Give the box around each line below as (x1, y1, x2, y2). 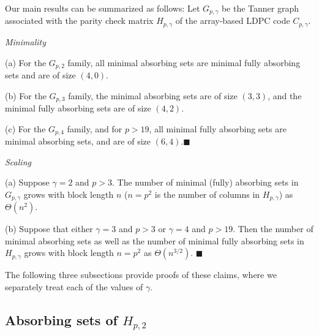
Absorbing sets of (5, 311, 118, 329)
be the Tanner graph (221, 2, 299, 14)
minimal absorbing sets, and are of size (5, 135, 151, 148)
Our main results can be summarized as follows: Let (5, 2, 200, 14)
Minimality (5, 35, 46, 48)
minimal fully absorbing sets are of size (5, 102, 151, 114)
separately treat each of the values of (5, 280, 143, 293)
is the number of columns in (154, 187, 260, 200)
